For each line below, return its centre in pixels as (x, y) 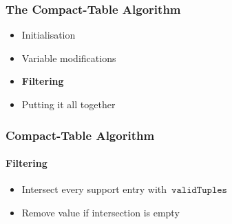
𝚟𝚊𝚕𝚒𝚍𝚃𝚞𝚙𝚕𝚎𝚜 (199, 191)
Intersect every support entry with (94, 189)
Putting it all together (68, 104)
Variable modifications (69, 58)
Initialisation (49, 35)
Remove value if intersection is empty (101, 212)
